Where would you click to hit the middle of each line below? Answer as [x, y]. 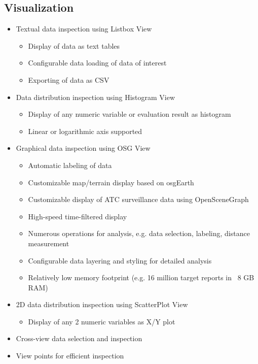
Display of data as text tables [74, 45]
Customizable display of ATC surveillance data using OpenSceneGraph [138, 199]
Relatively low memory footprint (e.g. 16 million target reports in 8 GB [141, 277]
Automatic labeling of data [70, 165]
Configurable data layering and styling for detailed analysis [120, 260]
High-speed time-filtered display [78, 216]
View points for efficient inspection [70, 356]
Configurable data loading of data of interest [97, 63]
